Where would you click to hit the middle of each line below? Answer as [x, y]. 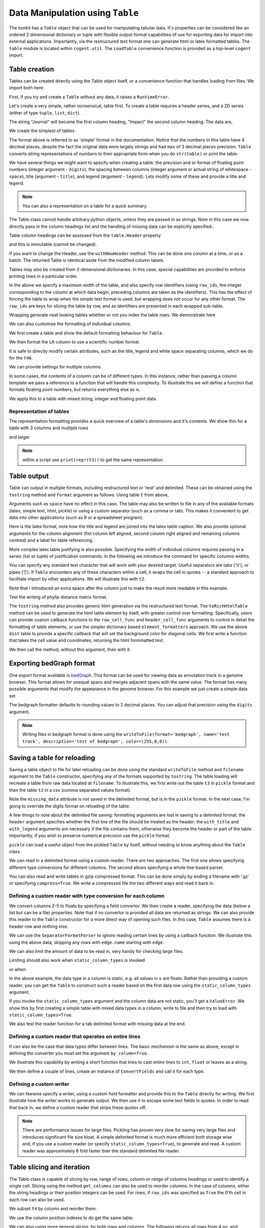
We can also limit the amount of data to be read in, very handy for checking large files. [96, 951]
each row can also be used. [37, 1200]
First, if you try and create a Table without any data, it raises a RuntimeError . [89, 97]
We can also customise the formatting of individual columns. [70, 324]
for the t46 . [21, 358]
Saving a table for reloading [52, 758]
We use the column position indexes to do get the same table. [71, 1218]
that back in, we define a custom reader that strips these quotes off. [78, 1107]
